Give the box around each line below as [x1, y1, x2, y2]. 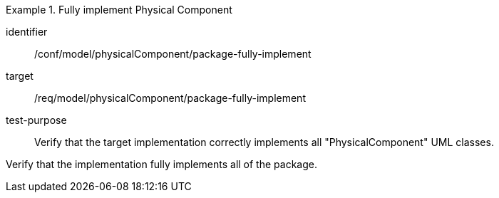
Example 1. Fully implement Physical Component [6, 4, 232, 16]
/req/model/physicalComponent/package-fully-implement [34, 92, 306, 104]
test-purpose [6, 114, 67, 126]
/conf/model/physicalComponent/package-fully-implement [34, 48, 312, 60]
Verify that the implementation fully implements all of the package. [6, 158, 317, 170]
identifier [6, 26, 48, 38]
